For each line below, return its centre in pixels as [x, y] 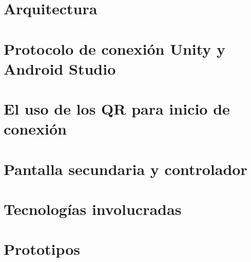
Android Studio [60, 68]
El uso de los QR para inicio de [117, 109]
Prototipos [42, 249]
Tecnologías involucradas [93, 209]
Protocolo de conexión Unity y [115, 48]
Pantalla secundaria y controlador [125, 169]
